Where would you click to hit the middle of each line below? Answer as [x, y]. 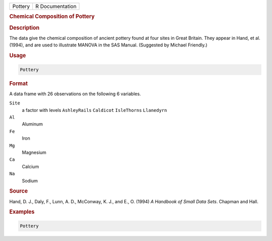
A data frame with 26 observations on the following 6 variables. [75, 94]
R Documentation [56, 6]
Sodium [30, 180]
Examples [22, 212]
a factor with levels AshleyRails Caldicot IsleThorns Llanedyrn [94, 110]
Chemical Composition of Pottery [52, 17]
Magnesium [34, 152]
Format [18, 83]
